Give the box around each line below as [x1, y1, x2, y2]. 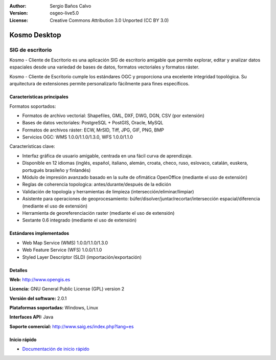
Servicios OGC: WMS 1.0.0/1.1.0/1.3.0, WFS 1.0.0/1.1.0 [22, 134, 133, 140]
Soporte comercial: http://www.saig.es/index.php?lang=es [9, 323, 134, 329]
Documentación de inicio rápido [22, 346, 89, 352]
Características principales [9, 94, 68, 100]
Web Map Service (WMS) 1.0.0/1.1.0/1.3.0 [22, 239, 108, 245]
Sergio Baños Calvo [50, 3, 91, 9]
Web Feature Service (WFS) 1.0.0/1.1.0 [22, 247, 102, 253]
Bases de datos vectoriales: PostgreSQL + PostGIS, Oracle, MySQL [22, 120, 164, 126]
